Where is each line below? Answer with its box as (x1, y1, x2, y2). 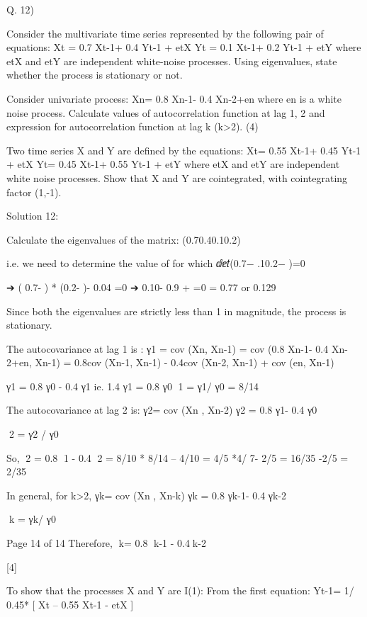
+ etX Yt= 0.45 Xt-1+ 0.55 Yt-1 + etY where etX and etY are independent (6, 157, 340, 171)
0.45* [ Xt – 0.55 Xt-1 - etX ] (6, 596, 134, 611)
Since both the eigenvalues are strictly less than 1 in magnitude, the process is (6, 303, 346, 318)
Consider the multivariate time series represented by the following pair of (6, 26, 324, 40)
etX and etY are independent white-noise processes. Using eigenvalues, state (6, 53, 337, 68)
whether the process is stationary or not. (6, 67, 183, 82)
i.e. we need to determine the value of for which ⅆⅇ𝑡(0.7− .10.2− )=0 (6, 256, 305, 271)
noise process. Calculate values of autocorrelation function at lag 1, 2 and (6, 105, 325, 120)
